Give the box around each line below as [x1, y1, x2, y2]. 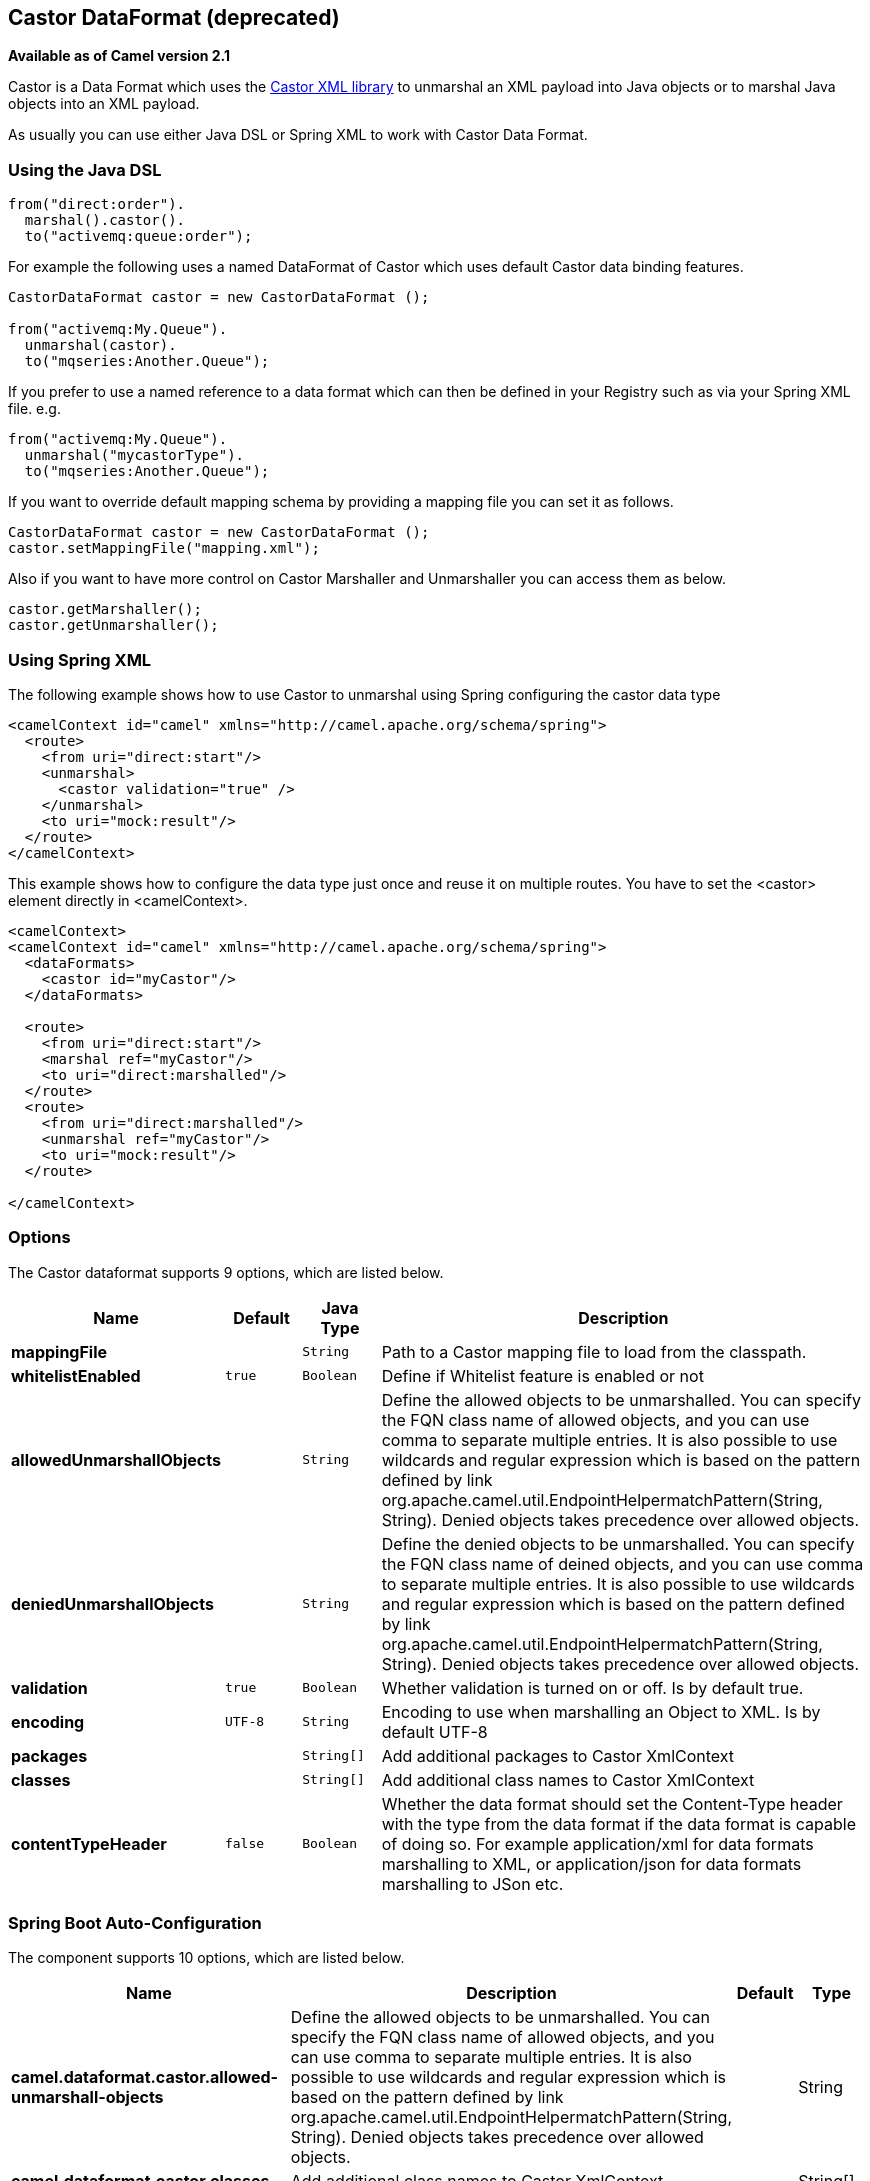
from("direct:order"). [8, 196, 186, 213]
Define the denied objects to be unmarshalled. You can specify [381, 1533, 855, 1554]
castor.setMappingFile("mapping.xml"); [8, 540, 320, 557]
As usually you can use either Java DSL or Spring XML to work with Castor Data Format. [8, 126, 588, 144]
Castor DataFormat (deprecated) [8, 5, 340, 30]
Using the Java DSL [8, 159, 162, 180]
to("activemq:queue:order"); [24, 228, 253, 245]
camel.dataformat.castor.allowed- [11, 2067, 279, 2088]
